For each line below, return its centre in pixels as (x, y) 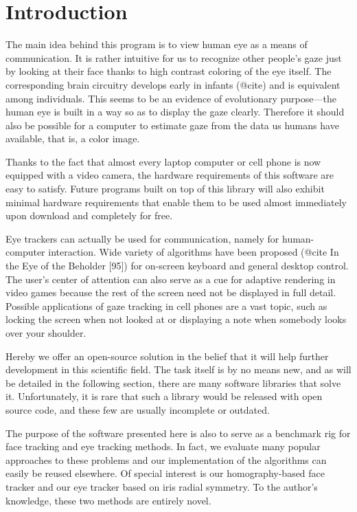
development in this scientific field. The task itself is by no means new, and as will (178, 369)
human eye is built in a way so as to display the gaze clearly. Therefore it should (175, 112)
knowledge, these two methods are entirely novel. (108, 500)
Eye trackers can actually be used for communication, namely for (142, 238)
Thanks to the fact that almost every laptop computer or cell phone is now (163, 161)
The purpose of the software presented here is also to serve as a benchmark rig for (178, 433)
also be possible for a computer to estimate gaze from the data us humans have (172, 125)
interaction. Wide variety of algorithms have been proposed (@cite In (194, 252)
